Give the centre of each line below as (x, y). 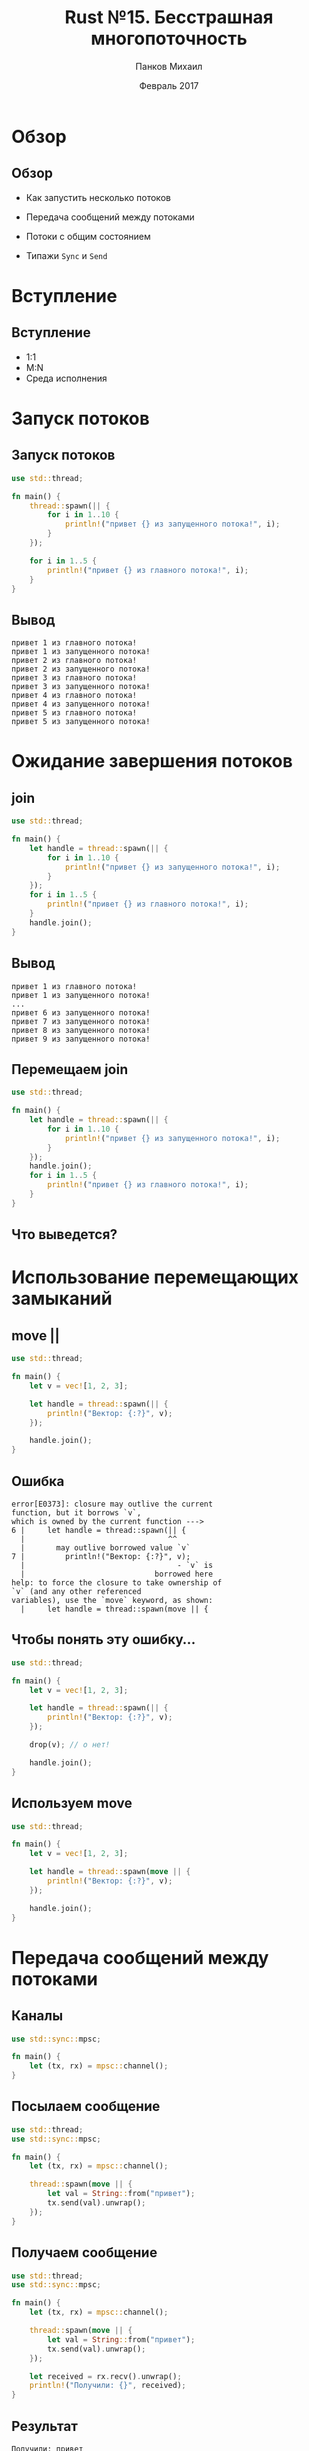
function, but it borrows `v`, (76, 1513)
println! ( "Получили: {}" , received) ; (108, 2386)
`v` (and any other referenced (76, 1592)
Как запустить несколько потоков (98, 197)
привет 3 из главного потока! (74, 678)
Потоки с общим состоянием (88, 236)
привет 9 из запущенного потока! (81, 1039)
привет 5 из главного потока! (74, 713)
